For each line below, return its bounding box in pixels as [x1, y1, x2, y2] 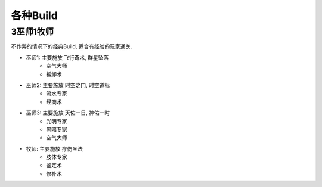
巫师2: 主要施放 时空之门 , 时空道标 [26, 81, 110, 89]
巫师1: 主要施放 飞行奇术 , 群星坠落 [26, 54, 109, 61]
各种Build [11, 9, 58, 22]
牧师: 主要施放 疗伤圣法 [26, 145, 83, 152]
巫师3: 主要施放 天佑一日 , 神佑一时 [26, 109, 110, 116]
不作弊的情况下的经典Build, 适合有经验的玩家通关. [11, 43, 132, 50]
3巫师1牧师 [11, 26, 54, 37]
